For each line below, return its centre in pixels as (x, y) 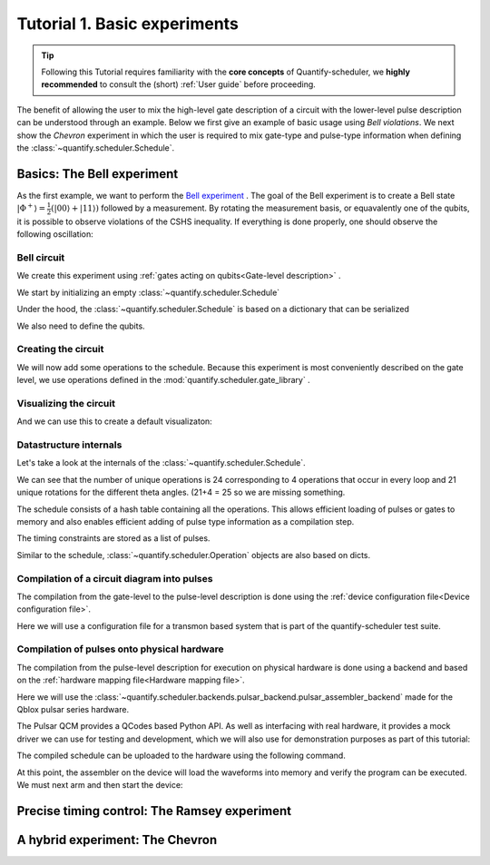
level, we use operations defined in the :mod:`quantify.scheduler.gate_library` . (163, 380)
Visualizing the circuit (66, 403)
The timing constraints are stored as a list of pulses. (113, 538)
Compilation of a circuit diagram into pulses (115, 578)
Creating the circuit (60, 349)
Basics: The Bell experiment (98, 174)
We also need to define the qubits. (81, 326)
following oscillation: (55, 234)
